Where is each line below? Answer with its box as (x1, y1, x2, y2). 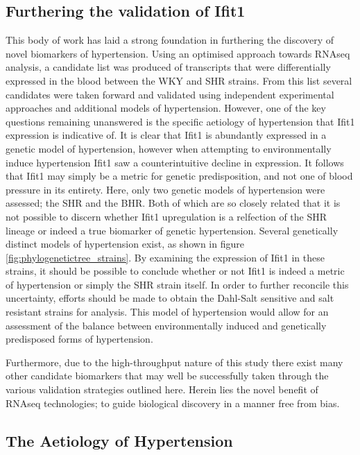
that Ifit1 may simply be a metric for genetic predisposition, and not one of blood (6, 169, 353, 183)
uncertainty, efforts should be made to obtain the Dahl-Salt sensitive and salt (6, 291, 334, 305)
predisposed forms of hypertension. (6, 332, 153, 346)
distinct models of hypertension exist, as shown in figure (6, 237, 244, 251)
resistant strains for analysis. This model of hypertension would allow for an (6, 304, 329, 319)
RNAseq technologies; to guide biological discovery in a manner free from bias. (6, 395, 340, 410)
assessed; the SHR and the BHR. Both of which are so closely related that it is (6, 196, 341, 210)
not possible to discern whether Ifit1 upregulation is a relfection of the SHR (6, 209, 327, 223)
